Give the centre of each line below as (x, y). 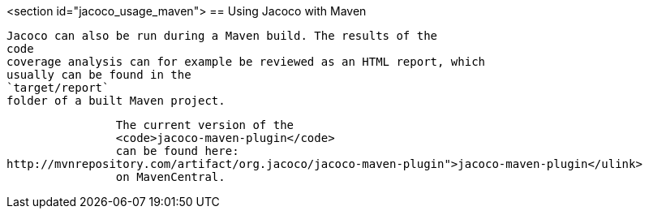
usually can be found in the (99, 75)
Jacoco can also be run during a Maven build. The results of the (222, 36)
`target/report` (58, 88)
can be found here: (177, 151)
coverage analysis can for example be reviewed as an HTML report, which (246, 62)
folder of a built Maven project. (116, 101)
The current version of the (205, 125)
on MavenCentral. (170, 177)
